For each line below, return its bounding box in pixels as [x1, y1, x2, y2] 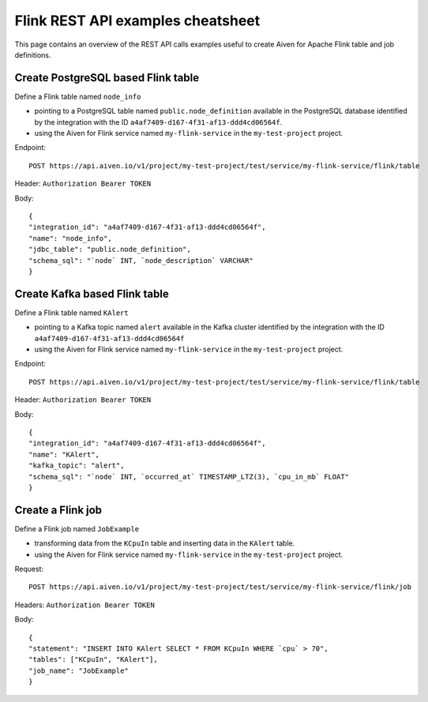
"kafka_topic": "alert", [28, 461, 125, 470]
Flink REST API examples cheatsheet [14, 12, 261, 29]
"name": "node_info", [28, 234, 112, 242]
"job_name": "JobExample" [28, 666, 130, 675]
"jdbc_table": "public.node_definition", [28, 245, 191, 254]
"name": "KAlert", [28, 450, 100, 459]
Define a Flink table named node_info [14, 92, 141, 101]
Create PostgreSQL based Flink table [14, 71, 200, 84]
